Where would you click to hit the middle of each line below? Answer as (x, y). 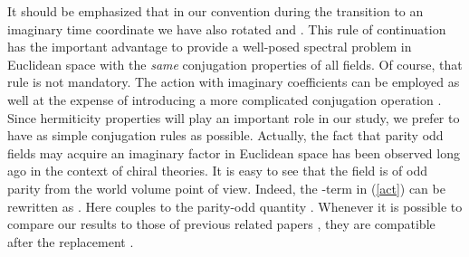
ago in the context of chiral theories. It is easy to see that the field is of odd (217, 171)
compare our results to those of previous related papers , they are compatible (221, 224)
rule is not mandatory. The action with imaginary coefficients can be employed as (234, 82)
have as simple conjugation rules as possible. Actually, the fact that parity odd (225, 135)
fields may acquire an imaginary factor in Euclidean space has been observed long (234, 152)
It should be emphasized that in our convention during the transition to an (215, 11)
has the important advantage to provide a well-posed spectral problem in (210, 47)
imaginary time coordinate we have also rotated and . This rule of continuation (227, 29)
